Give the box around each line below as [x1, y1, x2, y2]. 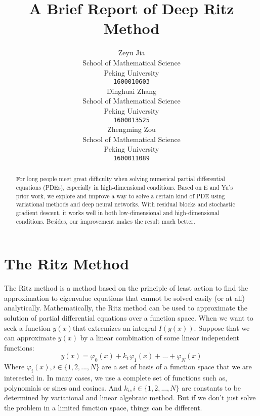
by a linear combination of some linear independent [80, 332, 240, 343]
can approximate [4, 332, 56, 343]
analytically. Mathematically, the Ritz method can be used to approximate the [4, 302, 247, 313]
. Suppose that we [194, 322, 250, 333]
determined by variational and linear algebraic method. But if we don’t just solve [4, 392, 256, 403]
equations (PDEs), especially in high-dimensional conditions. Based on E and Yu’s [16, 183, 233, 192]
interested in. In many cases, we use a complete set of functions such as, [4, 372, 227, 383]
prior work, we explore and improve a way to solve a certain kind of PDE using [16, 191, 225, 200]
